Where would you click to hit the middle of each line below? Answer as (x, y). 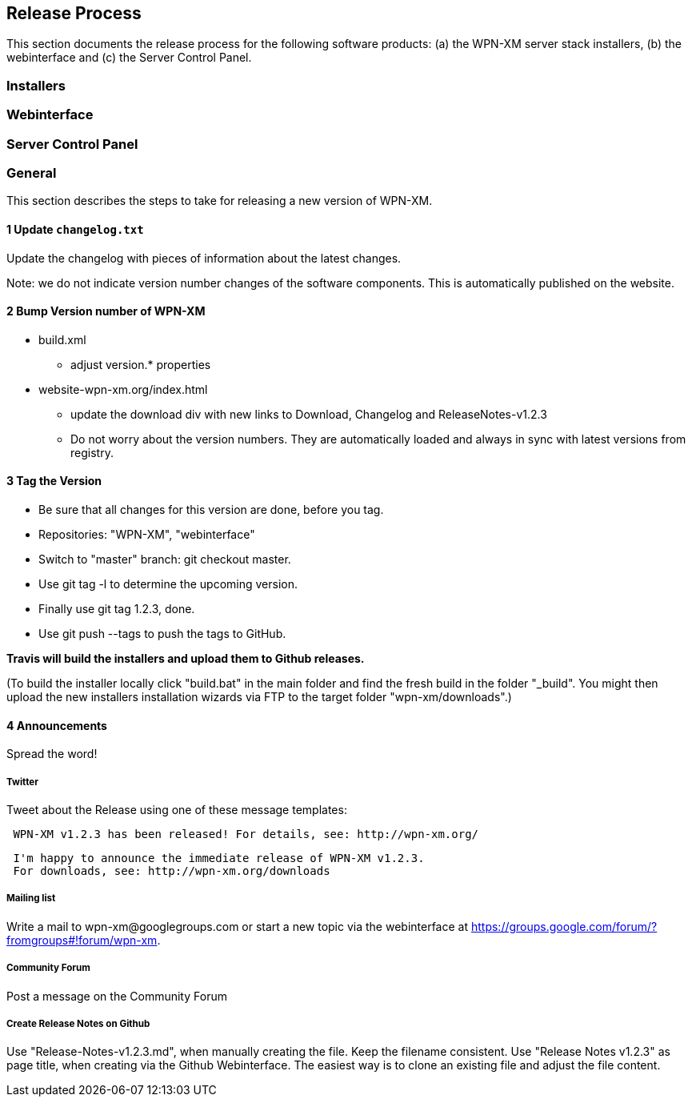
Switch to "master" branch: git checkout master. (165, 559)
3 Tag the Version (54, 481)
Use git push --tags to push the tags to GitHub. (162, 633)
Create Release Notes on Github (78, 1023)
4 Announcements (57, 725)
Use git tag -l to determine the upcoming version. (168, 584)
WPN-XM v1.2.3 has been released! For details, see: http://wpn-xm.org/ (246, 834)
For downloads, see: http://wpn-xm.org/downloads (172, 870)
